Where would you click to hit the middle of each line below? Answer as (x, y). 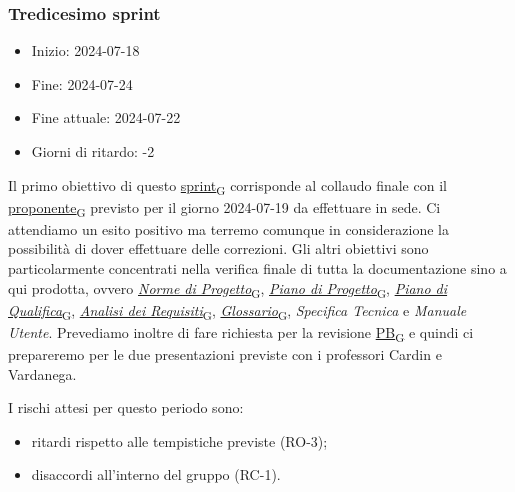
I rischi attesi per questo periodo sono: (126, 407)
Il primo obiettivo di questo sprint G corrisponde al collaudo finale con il (227, 186)
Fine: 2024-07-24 (82, 83)
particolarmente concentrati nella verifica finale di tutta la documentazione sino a (257, 268)
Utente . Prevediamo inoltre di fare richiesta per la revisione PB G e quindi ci (241, 333)
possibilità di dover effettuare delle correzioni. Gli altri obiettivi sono (218, 248)
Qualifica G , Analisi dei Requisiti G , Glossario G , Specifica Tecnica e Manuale (237, 311)
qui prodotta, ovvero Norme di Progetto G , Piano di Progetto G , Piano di (228, 289)
